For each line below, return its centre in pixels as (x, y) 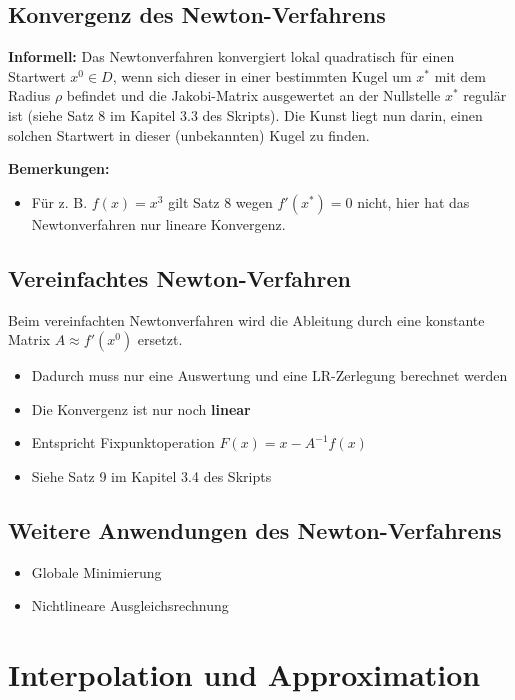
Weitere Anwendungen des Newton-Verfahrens (255, 529)
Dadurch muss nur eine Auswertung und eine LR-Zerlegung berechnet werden (269, 375)
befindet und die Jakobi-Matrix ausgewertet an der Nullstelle (253, 95)
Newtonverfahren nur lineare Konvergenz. (158, 223)
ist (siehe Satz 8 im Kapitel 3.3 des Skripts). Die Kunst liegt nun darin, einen (245, 114)
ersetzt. (160, 339)
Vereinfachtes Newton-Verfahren (179, 277)
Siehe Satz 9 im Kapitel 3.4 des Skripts (151, 475)
